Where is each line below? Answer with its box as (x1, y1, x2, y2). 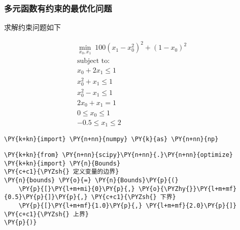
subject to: (77, 57, 110, 64)
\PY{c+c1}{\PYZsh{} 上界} (4, 210, 89, 218)
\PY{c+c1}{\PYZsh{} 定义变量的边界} (4, 168, 119, 176)
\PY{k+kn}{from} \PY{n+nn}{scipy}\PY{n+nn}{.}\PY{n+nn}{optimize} (4, 151, 233, 159)
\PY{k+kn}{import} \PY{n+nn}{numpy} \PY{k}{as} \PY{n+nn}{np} (4, 136, 219, 143)
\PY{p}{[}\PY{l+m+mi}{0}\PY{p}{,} (18, 185, 135, 192)
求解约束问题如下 (4, 22, 61, 32)
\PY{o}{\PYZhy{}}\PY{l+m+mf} (138, 185, 237, 192)
